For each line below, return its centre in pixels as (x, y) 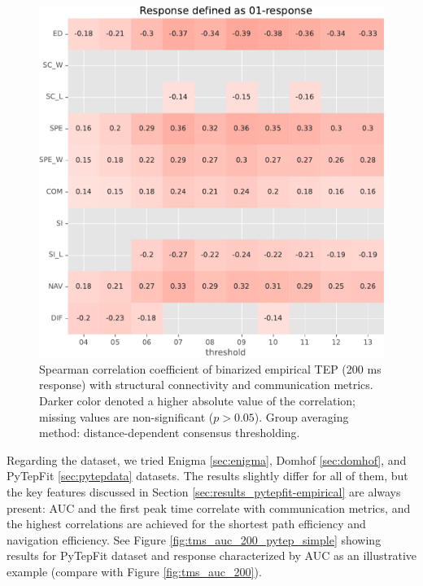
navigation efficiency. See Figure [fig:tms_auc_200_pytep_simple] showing (194, 539)
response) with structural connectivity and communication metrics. (206, 385)
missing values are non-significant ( (126, 416)
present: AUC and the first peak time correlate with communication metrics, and (209, 507)
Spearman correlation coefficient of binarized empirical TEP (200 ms (210, 368)
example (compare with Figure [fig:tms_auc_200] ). (134, 571)
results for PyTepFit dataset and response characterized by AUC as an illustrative (211, 555)
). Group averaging (301, 416)
